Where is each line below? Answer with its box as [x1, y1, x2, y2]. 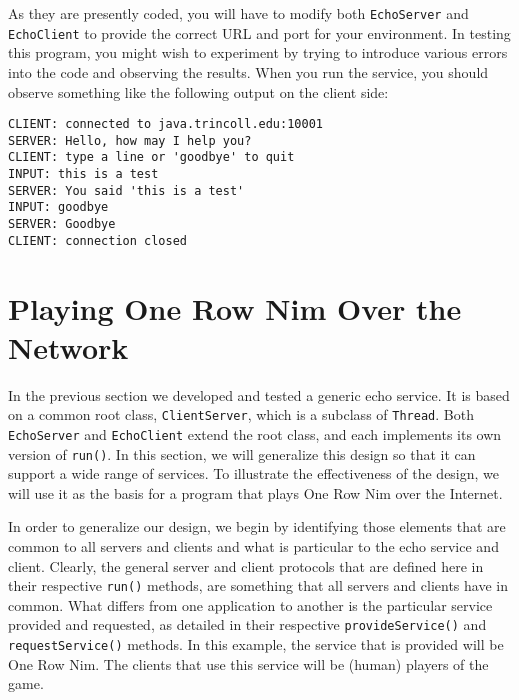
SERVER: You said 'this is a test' [8, 183, 245, 198]
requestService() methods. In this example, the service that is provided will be [8, 634, 504, 655]
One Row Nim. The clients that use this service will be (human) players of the [8, 653, 489, 674]
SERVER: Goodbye [8, 217, 116, 232]
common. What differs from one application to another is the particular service [8, 594, 493, 615]
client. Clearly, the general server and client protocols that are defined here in [8, 555, 484, 576]
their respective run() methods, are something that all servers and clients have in [8, 575, 508, 596]
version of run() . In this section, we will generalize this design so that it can [8, 443, 476, 464]
